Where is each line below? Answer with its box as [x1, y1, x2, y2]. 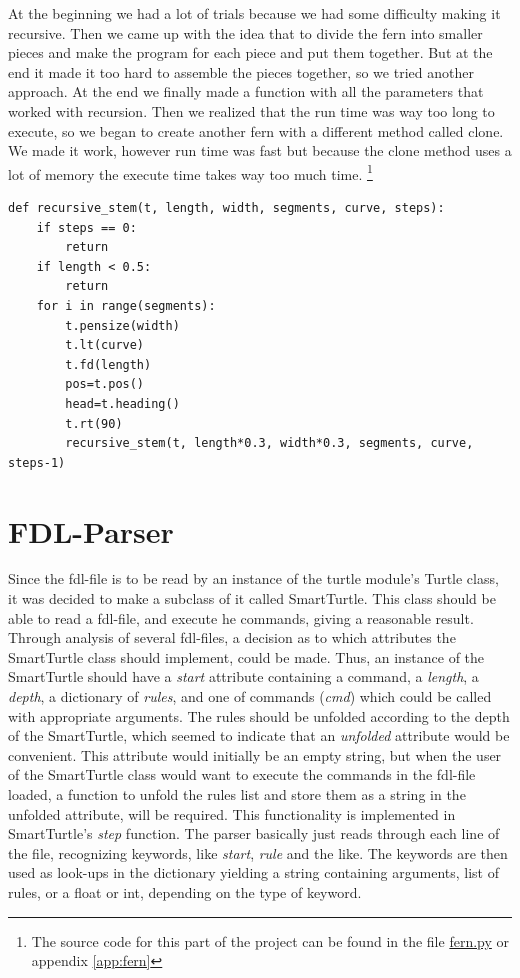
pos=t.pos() [65, 377, 145, 392]
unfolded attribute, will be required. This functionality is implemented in [8, 803, 456, 824]
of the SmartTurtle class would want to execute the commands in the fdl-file [8, 764, 476, 785]
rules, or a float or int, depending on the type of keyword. [8, 881, 362, 902]
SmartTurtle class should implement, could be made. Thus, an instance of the [8, 646, 485, 667]
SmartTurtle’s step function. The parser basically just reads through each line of [8, 823, 500, 844]
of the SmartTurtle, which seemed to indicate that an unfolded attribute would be [8, 725, 510, 746]
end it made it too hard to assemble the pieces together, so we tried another [8, 61, 474, 82]
